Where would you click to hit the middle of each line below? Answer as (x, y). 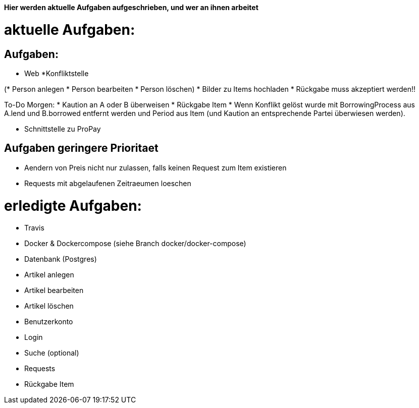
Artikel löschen (49, 306)
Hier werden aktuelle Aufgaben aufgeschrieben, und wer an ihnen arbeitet (131, 7)
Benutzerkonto (49, 322)
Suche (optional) (52, 353)
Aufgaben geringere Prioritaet (81, 148)
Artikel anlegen (49, 275)
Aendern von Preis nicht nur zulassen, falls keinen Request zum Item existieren (155, 167)
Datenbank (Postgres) (61, 259)
